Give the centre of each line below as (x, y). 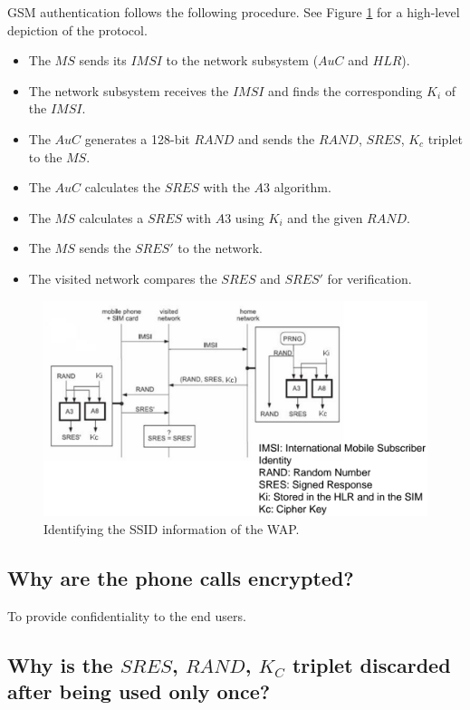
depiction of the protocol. (77, 29)
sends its (103, 60)
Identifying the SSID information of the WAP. (172, 528)
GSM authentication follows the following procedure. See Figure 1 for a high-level (234, 12)
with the (226, 187)
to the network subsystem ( (242, 60)
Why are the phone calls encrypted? (181, 577)
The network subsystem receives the (129, 90)
